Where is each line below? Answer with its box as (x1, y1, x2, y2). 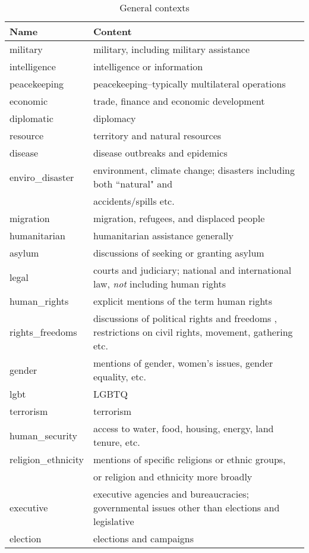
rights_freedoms (10, 325, 77, 339)
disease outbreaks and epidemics (93, 146, 228, 160)
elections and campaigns (93, 532, 194, 545)
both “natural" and (93, 177, 173, 190)
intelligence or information (93, 60, 203, 73)
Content (93, 24, 132, 38)
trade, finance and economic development (93, 94, 265, 108)
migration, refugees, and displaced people (93, 211, 265, 225)
